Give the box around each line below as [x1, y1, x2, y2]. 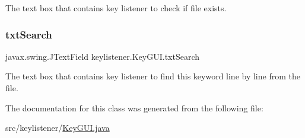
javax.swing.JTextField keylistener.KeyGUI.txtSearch [5, 50, 200, 62]
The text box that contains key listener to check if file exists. [5, 2, 227, 14]
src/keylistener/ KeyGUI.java [5, 121, 110, 134]
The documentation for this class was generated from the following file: [5, 101, 263, 114]
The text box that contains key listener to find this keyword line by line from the [5, 70, 300, 82]
